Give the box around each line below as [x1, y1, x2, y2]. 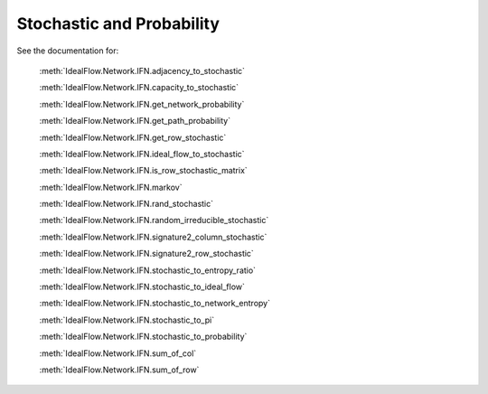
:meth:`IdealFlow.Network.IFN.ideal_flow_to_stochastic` [39, 148, 245, 159]
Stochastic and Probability [16, 14, 221, 33]
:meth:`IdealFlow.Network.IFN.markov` [39, 182, 183, 192]
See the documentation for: [16, 45, 119, 56]
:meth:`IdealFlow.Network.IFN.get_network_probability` [39, 98, 245, 109]
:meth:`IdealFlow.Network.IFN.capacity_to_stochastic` [39, 82, 239, 93]
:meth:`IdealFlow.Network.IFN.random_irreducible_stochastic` [39, 215, 269, 226]
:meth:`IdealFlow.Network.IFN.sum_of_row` [39, 364, 200, 375]
